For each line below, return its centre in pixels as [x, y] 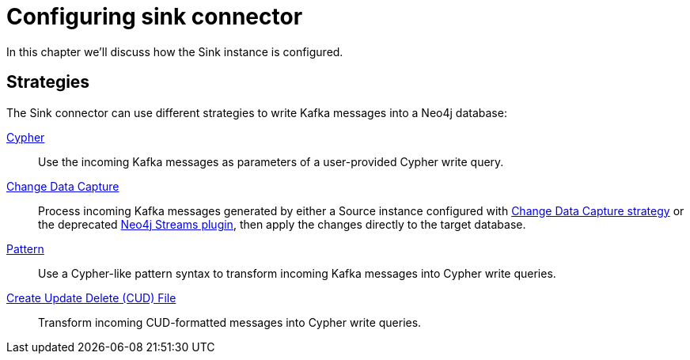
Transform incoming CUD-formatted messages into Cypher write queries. [230, 322]
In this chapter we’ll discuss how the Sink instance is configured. [175, 51]
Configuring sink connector [155, 17]
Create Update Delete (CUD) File [91, 297]
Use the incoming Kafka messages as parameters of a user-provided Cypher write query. [271, 161]
